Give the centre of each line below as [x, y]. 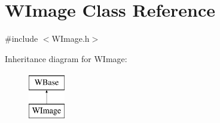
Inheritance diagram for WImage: [66, 58]
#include [22, 39]
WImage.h [71, 39]
